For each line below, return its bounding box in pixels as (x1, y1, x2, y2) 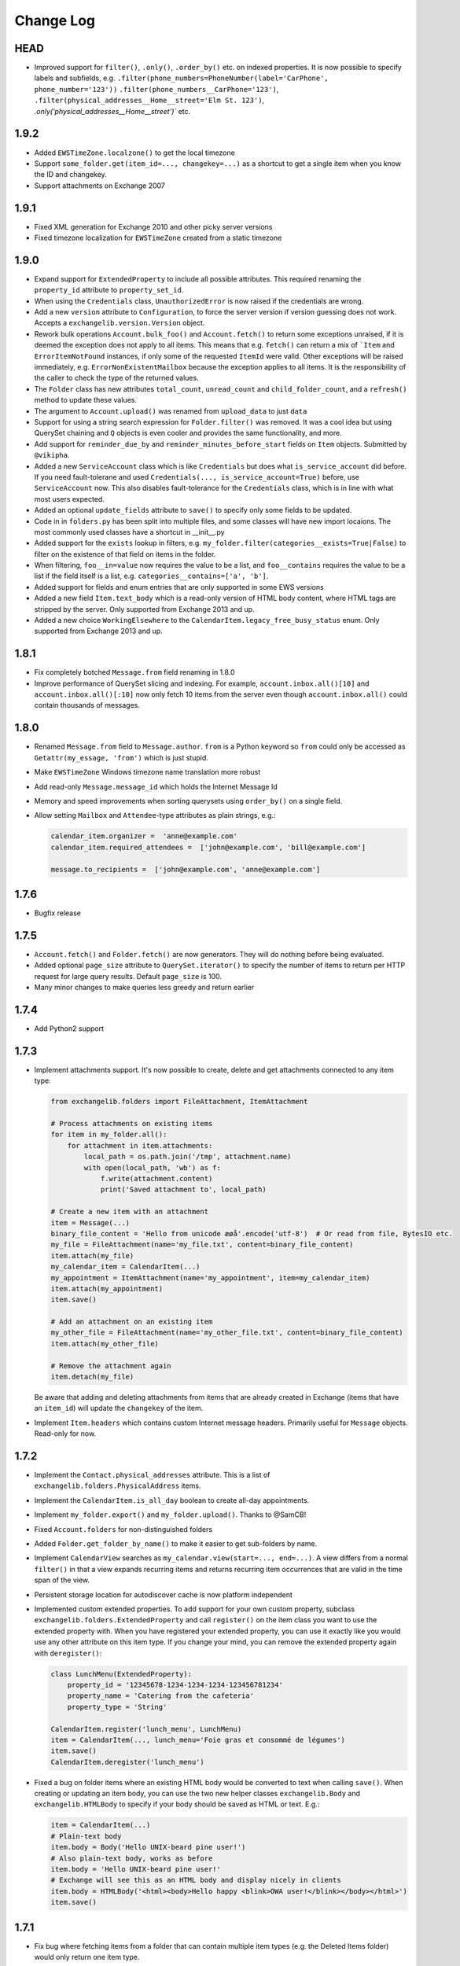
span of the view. (34, 1575, 90, 1585)
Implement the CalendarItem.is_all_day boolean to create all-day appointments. (34, 1495, 310, 1505)
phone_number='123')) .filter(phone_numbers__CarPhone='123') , (34, 84, 279, 94)
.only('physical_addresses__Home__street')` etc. (34, 106, 191, 116)
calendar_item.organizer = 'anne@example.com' (50, 832, 237, 841)
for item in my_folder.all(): (50, 1130, 167, 1139)
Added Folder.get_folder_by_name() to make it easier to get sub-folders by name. (34, 1539, 318, 1548)
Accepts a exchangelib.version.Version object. (34, 318, 205, 328)
